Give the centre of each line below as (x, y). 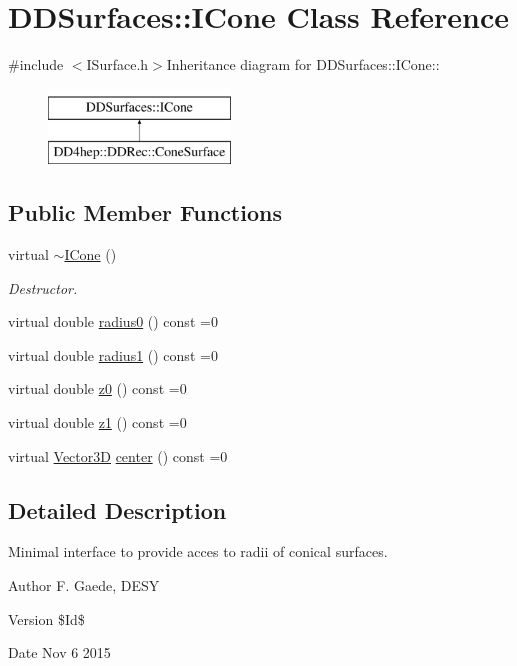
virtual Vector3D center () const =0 (118, 455)
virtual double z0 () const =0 (97, 388)
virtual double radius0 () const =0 (113, 321)
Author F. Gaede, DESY (84, 585)
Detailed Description (117, 509)
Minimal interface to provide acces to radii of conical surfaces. (198, 551)
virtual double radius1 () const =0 (113, 354)
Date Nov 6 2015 (59, 652)
